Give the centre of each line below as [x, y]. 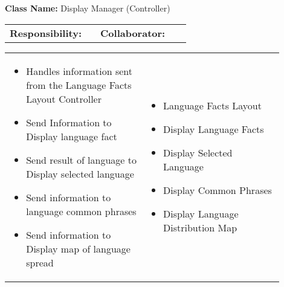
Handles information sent [79, 71]
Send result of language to [82, 160]
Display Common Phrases [217, 190]
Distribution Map [200, 228]
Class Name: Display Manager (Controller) [88, 8]
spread [40, 262]
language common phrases [81, 211]
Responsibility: [46, 33]
